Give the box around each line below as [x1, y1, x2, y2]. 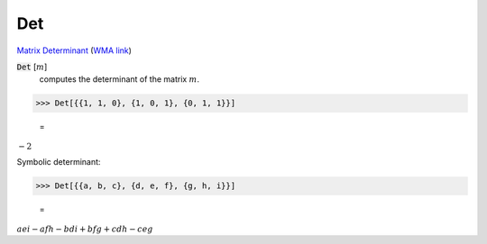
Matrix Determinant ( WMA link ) [16, 45, 133, 56]
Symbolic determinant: [16, 157, 101, 167]
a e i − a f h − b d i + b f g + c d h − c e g [16, 223, 153, 234]
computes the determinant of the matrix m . [39, 74, 200, 85]
